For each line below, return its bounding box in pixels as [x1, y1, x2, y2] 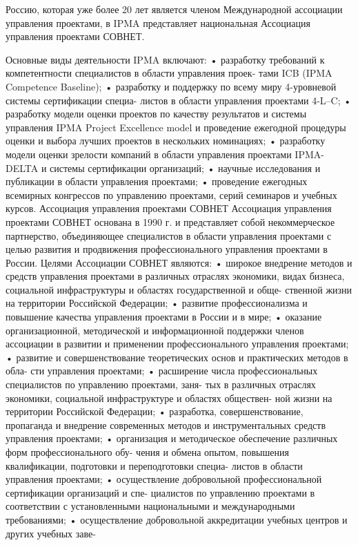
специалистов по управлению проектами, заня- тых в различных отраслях [6, 377, 316, 392]
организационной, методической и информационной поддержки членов [6, 323, 304, 337]
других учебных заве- [6, 526, 96, 540]
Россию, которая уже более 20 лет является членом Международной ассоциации [6, 2, 343, 16]
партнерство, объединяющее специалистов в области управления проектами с [6, 228, 332, 242]
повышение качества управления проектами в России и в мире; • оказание [6, 309, 322, 324]
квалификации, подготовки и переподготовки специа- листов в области [6, 458, 303, 472]
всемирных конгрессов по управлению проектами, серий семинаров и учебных [6, 187, 337, 202]
